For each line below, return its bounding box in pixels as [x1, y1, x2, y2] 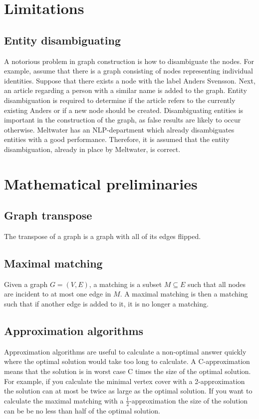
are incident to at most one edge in [4, 288, 111, 299]
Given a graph [4, 278, 48, 289]
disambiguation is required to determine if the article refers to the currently [4, 94, 236, 105]
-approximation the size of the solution [129, 395, 248, 405]
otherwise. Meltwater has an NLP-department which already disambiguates [4, 124, 235, 134]
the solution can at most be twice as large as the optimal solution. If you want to [4, 385, 253, 396]
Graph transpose [4, 207, 92, 223]
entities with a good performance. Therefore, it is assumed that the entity [4, 134, 230, 144]
